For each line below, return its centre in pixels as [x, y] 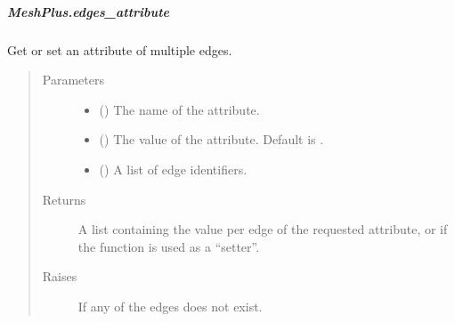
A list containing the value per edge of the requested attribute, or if [263, 229]
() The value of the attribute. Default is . [211, 139]
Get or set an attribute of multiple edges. [120, 49]
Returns [64, 199]
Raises [60, 276]
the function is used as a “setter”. [169, 246]
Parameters [73, 80]
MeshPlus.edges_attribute [89, 11]
